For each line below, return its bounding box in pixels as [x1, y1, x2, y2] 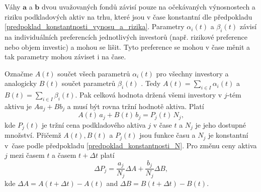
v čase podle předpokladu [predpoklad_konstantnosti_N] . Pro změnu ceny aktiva [5, 140, 257, 150]
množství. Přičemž [5, 130, 61, 140]
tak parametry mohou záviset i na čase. [5, 51, 126, 62]
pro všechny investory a [156, 68, 229, 78]
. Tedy [141, 78, 161, 88]
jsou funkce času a [139, 130, 196, 140]
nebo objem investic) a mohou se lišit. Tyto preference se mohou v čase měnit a [5, 41, 250, 52]
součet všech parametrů [57, 68, 130, 78]
